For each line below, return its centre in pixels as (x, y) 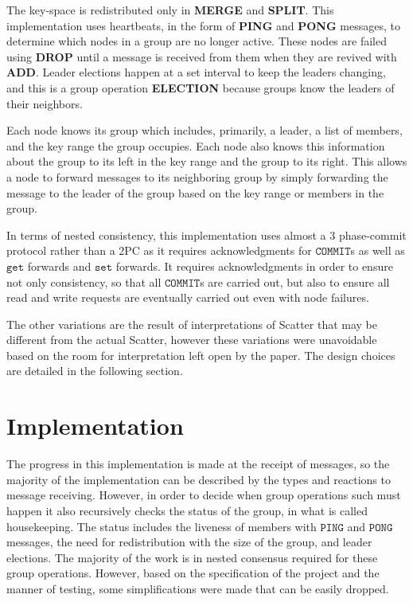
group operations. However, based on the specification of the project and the (193, 573)
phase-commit (372, 235)
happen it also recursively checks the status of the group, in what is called (187, 510)
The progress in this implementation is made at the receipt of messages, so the (198, 464)
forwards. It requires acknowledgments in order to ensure (254, 266)
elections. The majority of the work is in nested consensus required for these (192, 557)
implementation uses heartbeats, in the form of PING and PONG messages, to (203, 25)
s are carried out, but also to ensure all (295, 281)
